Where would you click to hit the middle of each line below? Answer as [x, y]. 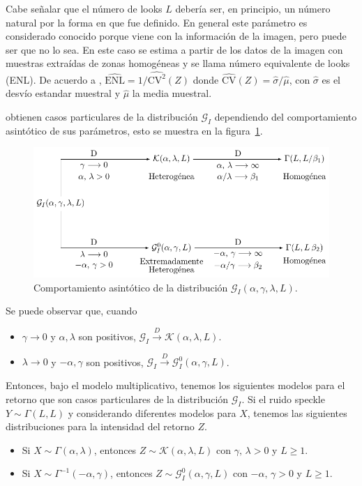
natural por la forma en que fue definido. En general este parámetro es [157, 22]
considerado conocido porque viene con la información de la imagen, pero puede [176, 36]
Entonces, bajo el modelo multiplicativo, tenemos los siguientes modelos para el [175, 385]
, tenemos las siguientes [297, 412]
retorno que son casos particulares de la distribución [117, 398]
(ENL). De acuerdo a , [54, 79]
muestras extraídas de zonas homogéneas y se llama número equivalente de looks [178, 63]
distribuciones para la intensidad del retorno [100, 426]
